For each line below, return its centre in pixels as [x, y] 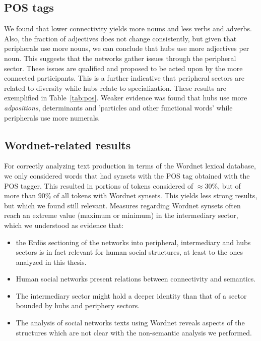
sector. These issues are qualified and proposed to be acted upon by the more [123, 68]
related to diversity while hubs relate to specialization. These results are [115, 88]
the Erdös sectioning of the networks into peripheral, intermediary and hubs [133, 242]
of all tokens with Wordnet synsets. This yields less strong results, [155, 195]
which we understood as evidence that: [64, 225]
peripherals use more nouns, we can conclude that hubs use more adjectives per [127, 48]
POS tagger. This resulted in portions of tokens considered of [99, 185]
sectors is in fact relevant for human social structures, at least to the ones [129, 252]
